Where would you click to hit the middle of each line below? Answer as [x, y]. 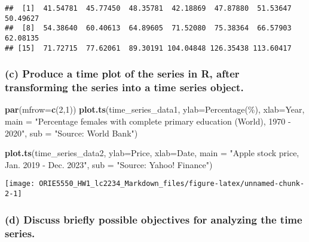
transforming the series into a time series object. [124, 87]
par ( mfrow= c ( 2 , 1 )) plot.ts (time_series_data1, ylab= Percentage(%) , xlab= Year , [155, 109]
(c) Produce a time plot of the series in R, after [122, 74]
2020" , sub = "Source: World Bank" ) [71, 133]
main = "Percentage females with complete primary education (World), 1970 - [148, 121]
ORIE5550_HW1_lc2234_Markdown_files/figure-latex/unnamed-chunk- [172, 184]
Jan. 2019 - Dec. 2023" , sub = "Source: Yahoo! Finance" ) [109, 164]
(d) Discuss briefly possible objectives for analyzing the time [154, 219]
